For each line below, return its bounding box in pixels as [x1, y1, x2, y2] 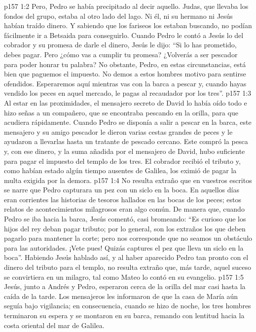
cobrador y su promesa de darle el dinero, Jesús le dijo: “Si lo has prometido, [4, 39, 237, 50]
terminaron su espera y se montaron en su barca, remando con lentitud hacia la [4, 310, 245, 320]
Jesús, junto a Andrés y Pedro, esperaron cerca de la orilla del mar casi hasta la [4, 281, 246, 292]
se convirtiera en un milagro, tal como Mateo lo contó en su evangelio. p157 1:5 [4, 271, 244, 282]
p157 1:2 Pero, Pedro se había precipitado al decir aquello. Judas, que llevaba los [4, 1, 249, 11]
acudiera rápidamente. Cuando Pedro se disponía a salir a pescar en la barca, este [4, 117, 252, 127]
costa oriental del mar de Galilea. [4, 320, 105, 330]
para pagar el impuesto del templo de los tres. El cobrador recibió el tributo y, [4, 155, 241, 166]
